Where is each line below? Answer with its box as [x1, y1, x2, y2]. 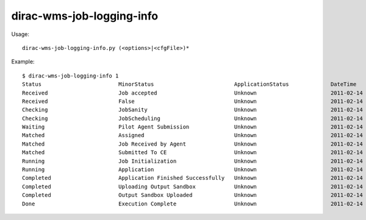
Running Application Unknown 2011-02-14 [22, 166, 363, 173]
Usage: [11, 30, 30, 38]
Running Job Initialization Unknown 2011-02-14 [22, 157, 363, 165]
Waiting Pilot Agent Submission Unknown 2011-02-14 [22, 124, 363, 130]
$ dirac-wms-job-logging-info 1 [22, 72, 119, 79]
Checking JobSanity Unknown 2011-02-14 [22, 107, 363, 113]
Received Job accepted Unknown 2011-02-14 [22, 89, 363, 96]
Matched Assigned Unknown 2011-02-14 [22, 132, 363, 139]
